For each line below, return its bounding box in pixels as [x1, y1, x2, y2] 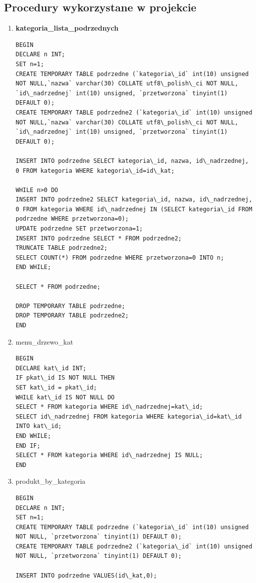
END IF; [15, 442, 40, 449]
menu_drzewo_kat [15, 336, 73, 347]
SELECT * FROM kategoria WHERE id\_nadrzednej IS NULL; [15, 452, 203, 459]
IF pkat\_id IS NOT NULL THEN [15, 374, 115, 382]
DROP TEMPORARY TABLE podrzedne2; [15, 312, 129, 319]
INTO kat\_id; [15, 423, 62, 430]
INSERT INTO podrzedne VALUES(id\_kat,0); [15, 572, 157, 579]
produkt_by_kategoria [15, 476, 86, 486]
